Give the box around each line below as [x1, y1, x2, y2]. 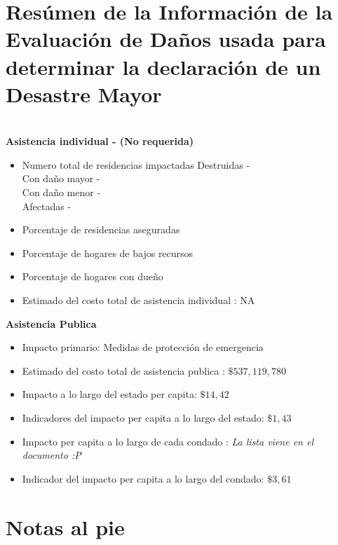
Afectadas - [22, 198, 72, 213]
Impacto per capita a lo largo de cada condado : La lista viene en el [22, 434, 314, 448]
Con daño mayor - [22, 171, 100, 186]
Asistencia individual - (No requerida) [6, 134, 194, 149]
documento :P [22, 448, 81, 462]
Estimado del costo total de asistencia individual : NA [22, 293, 255, 308]
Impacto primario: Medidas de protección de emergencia [22, 340, 264, 354]
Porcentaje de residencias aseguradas [22, 222, 180, 237]
